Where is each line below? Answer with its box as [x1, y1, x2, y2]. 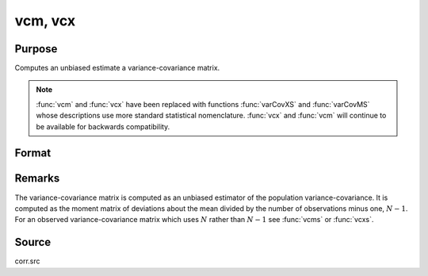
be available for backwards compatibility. [36, 121, 170, 131]
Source [14, 236, 52, 249]
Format [14, 147, 52, 160]
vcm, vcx [14, 12, 75, 29]
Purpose [14, 42, 58, 56]
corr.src [14, 256, 40, 266]
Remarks [14, 171, 60, 186]
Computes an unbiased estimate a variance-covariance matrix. [14, 63, 220, 73]
